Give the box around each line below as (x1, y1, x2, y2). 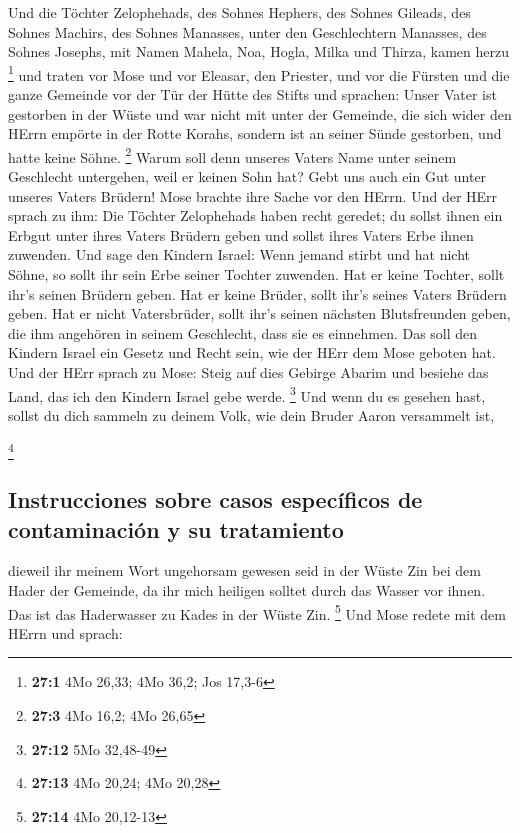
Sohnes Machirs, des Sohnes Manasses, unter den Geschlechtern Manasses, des (8, 21, 487, 42)
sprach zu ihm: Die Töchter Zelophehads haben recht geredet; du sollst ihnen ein (8, 205, 503, 226)
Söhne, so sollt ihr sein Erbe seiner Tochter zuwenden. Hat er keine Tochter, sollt (8, 264, 505, 285)
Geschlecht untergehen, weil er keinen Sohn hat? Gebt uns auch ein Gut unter (8, 166, 487, 187)
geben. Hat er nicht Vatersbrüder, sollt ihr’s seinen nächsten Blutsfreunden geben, (8, 303, 511, 324)
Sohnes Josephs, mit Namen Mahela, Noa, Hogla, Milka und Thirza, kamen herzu (8, 41, 510, 62)
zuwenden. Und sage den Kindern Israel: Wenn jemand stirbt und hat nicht (8, 244, 470, 265)
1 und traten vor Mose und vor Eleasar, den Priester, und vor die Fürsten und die (8, 61, 510, 85)
